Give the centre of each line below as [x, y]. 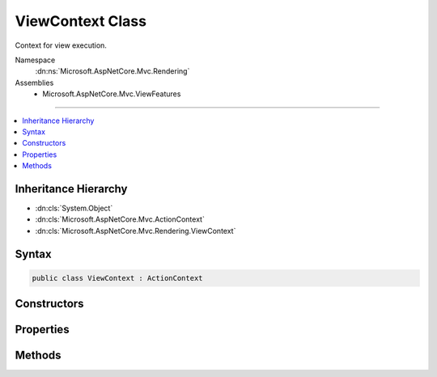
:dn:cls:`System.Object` [74, 208]
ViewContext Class [81, 21]
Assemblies [34, 83]
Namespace [35, 60]
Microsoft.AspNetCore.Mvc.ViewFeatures [112, 94]
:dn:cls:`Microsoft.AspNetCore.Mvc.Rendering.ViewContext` [136, 231]
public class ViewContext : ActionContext [117, 278]
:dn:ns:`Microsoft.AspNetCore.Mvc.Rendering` [112, 71]
